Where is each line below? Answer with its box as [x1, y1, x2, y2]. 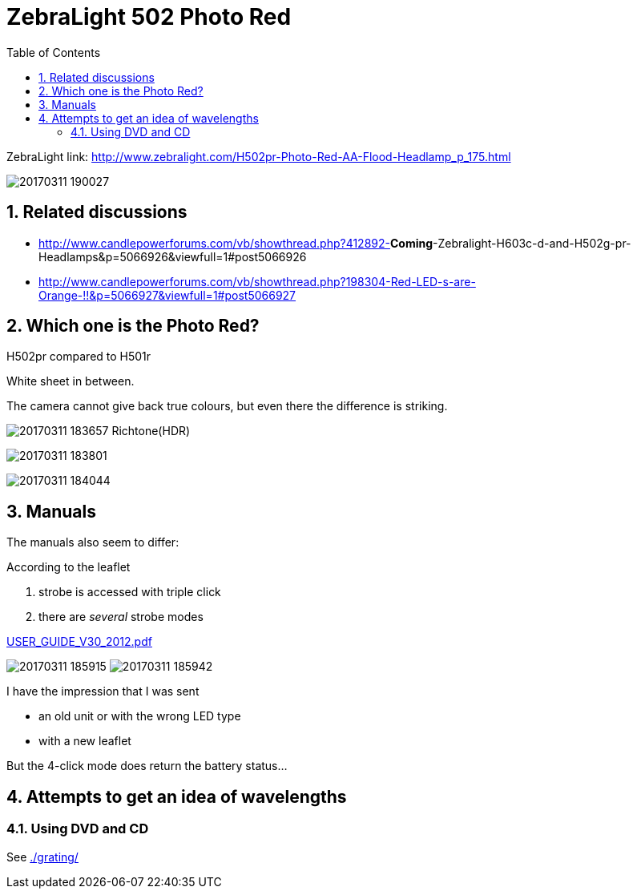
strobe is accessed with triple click [38, 585, 221, 599]
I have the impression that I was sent [6, 684, 200, 699]
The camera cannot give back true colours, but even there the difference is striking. [6, 399, 448, 413]
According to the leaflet [6, 560, 131, 574]
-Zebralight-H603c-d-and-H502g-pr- [433, 236, 631, 250]
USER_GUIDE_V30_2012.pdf [6, 635, 152, 649]
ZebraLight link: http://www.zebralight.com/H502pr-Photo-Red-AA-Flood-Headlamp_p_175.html [6, 149, 511, 163]
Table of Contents [6, 45, 101, 59]
